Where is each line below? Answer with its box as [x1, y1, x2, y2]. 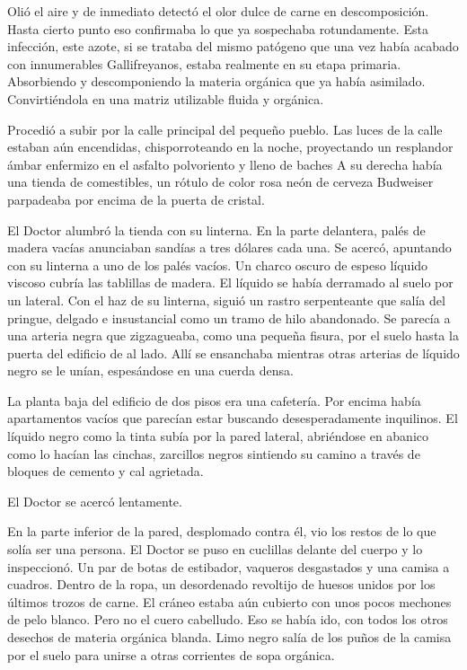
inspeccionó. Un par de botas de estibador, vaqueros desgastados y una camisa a [7, 557, 450, 576]
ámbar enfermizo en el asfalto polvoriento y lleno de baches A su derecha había [7, 154, 443, 173]
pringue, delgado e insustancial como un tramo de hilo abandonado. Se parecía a [7, 308, 451, 327]
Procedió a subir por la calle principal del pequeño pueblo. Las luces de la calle [7, 119, 443, 138]
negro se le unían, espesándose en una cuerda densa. [7, 361, 294, 380]
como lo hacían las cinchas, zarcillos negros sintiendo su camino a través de [7, 444, 420, 463]
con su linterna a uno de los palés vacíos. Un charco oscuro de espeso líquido [7, 255, 428, 274]
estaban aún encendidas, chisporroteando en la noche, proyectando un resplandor [7, 137, 454, 156]
